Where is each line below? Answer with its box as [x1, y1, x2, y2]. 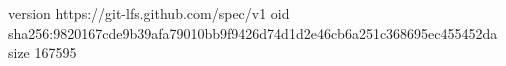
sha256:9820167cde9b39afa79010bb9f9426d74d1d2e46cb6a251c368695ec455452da [8, 22, 498, 43]
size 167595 [8, 42, 77, 63]
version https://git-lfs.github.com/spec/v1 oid [8, 3, 290, 23]
